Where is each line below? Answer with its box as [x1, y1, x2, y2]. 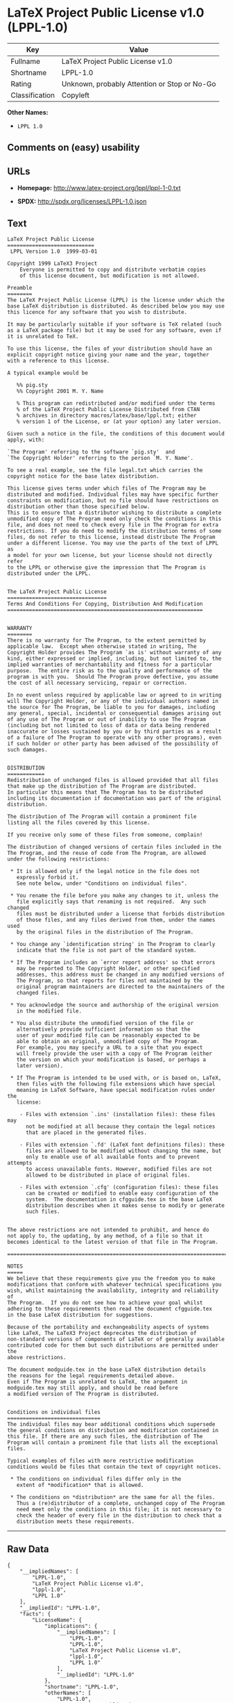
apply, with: [7, 436, 45, 443]
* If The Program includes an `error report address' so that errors [10, 958, 216, 966]
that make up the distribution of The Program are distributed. [7, 783, 197, 790]
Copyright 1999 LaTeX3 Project [7, 260, 98, 267]
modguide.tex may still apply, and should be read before [7, 1384, 178, 1391]
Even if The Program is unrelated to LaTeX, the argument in [7, 1378, 188, 1385]
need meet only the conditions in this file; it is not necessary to [16, 1506, 222, 1513]
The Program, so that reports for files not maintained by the [16, 977, 203, 984]
